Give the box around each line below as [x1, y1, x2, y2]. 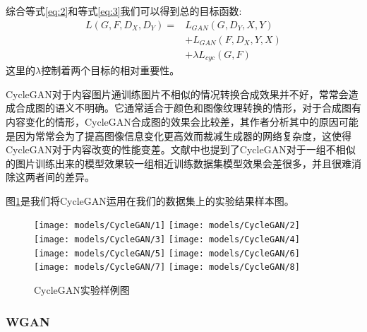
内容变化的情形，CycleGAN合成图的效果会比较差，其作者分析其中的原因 [6, 114, 339, 129]
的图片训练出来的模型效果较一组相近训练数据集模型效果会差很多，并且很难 [6, 155, 351, 170]
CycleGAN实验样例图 [34, 283, 130, 297]
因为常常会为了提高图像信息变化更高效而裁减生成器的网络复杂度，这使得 [15, 128, 351, 143]
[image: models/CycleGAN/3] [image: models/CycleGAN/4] [34, 235, 300, 245]
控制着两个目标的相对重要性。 [41, 63, 180, 78]
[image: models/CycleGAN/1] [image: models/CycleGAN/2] [34, 220, 300, 231]
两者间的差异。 [25, 170, 95, 184]
